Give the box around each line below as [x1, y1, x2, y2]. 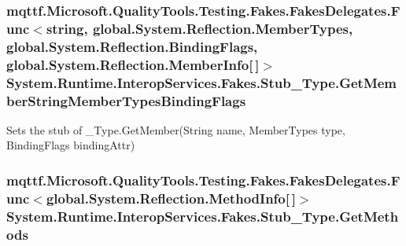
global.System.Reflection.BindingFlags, [6, 36, 258, 56]
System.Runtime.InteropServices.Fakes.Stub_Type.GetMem [6, 72, 397, 92]
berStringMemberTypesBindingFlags [6, 90, 246, 110]
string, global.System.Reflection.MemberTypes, [46, 18, 353, 38]
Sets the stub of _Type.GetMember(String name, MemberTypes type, [6, 121, 345, 138]
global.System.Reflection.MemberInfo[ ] [6, 54, 260, 74]
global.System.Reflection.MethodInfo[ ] [46, 188, 296, 207]
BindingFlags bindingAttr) [6, 137, 135, 153]
